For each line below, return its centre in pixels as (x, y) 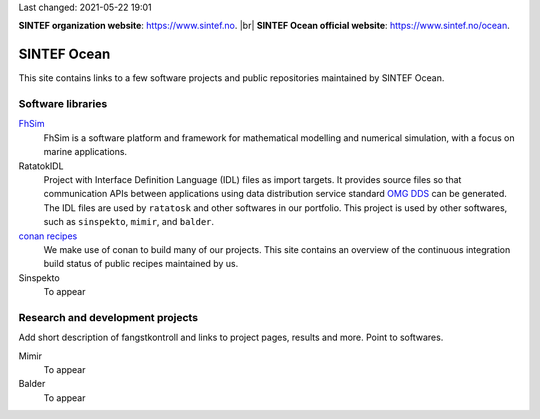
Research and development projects (108, 317)
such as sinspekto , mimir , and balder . (129, 222)
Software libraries (63, 104)
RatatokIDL (41, 166)
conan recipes (48, 236)
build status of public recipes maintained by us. (141, 264)
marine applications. (85, 152)
